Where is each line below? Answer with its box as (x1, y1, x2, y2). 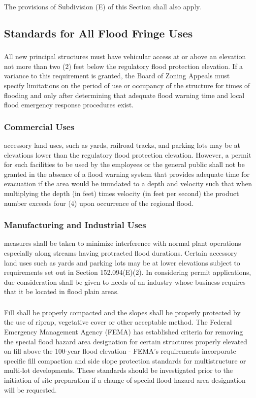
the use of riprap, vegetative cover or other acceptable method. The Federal (4, 317, 232, 327)
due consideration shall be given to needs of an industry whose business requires (4, 276, 246, 287)
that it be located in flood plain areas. (4, 286, 119, 297)
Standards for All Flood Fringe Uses (4, 25, 193, 40)
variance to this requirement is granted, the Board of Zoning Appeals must (4, 70, 230, 81)
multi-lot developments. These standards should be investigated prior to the (4, 365, 233, 375)
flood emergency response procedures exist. (4, 99, 134, 110)
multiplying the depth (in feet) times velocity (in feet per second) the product (4, 188, 239, 198)
